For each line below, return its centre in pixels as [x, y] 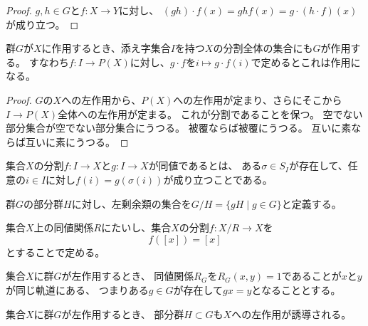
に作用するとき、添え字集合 [106, 48]
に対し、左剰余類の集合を [131, 203]
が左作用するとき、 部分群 [123, 314]
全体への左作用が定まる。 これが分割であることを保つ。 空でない [210, 114]
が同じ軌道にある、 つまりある [77, 289]
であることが [311, 276]
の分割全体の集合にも [263, 48]
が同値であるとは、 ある [205, 165]
